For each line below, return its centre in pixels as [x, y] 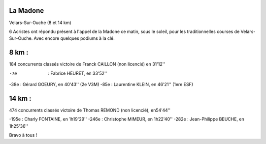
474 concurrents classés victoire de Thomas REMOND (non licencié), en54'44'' [90, 110]
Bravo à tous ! [23, 135]
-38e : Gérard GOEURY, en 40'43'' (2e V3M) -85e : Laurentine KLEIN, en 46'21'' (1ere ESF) [101, 84]
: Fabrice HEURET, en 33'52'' [78, 73]
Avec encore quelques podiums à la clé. [74, 38]
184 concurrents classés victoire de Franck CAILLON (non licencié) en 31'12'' [87, 64]
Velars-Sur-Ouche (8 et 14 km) [40, 23]
